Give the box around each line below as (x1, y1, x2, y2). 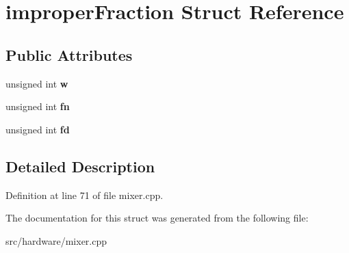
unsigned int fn (5, 99, 70, 114)
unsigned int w (5, 76, 68, 90)
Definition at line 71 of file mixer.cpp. (5, 187, 164, 202)
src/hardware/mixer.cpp (5, 233, 107, 248)
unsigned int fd (5, 122, 70, 136)
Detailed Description (5, 155, 155, 176)
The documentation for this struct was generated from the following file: (5, 211, 309, 225)
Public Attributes (5, 44, 133, 65)
